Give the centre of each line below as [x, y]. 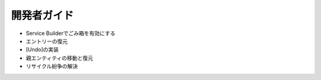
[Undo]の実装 [42, 50]
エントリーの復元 [47, 41]
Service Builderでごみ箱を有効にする [71, 33]
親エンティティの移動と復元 [59, 58]
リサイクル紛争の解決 [52, 66]
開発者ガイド [43, 15]
